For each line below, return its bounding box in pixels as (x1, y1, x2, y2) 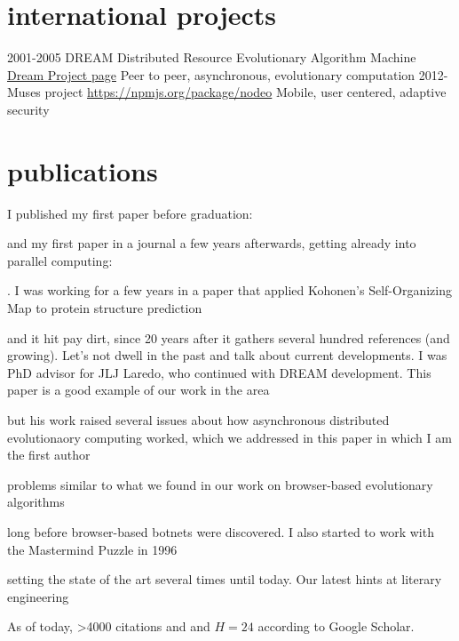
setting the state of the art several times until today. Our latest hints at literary (7, 570, 442, 589)
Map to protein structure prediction (7, 299, 202, 316)
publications (7, 152, 158, 188)
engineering (7, 587, 69, 605)
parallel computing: (7, 251, 113, 269)
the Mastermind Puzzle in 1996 (7, 540, 178, 558)
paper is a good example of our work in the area (7, 381, 270, 399)
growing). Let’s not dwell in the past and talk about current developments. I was (7, 346, 447, 365)
